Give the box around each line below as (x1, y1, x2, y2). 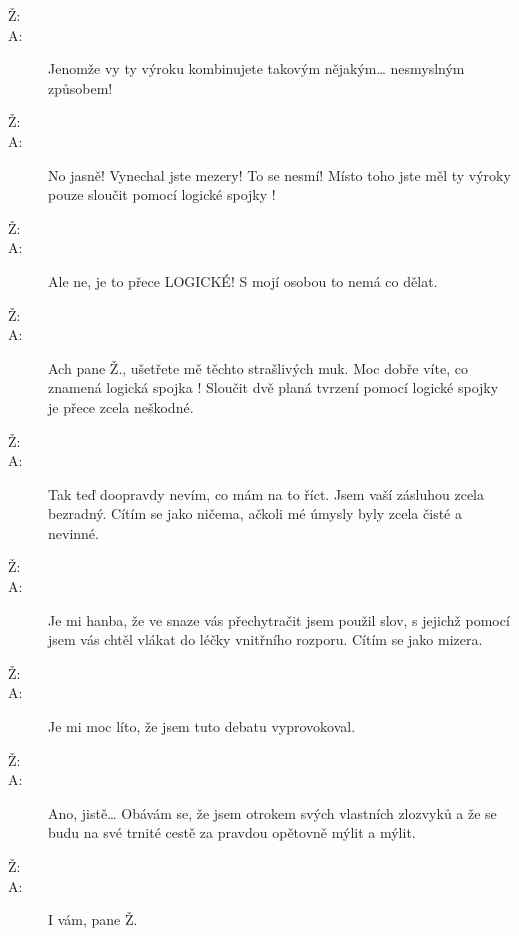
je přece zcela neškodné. (48, 396, 194, 417)
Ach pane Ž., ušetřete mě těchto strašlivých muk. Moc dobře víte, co (48, 357, 468, 378)
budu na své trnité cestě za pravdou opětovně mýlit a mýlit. (48, 822, 416, 843)
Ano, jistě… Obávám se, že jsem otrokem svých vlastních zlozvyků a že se (48, 802, 497, 823)
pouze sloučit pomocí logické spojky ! (48, 184, 276, 205)
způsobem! (48, 77, 113, 98)
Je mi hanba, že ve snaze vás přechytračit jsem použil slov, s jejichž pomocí (48, 609, 510, 630)
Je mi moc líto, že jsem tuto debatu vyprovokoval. (48, 716, 356, 737)
